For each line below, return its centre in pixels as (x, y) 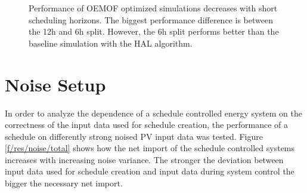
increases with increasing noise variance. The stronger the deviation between (144, 159)
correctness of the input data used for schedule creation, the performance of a (146, 125)
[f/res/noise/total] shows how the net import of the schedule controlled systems (150, 148)
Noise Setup (55, 84)
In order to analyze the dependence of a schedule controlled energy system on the (153, 113)
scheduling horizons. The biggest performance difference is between (151, 19)
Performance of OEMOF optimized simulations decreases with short (153, 8)
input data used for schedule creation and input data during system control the (150, 171)
